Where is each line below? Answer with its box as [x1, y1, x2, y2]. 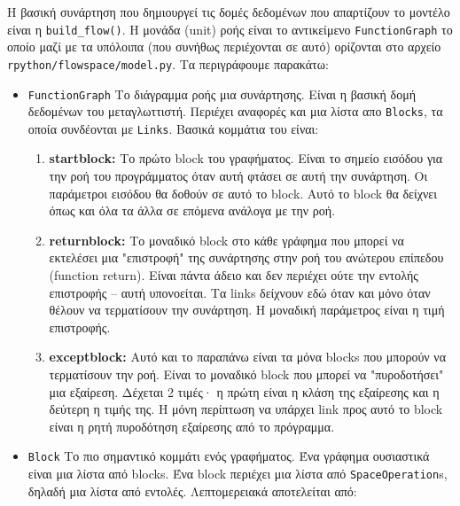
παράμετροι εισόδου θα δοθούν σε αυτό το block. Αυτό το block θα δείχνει [49, 183, 437, 202]
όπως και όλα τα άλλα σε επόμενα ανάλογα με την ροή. [49, 201, 335, 220]
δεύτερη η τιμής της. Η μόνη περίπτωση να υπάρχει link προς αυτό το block [49, 400, 443, 418]
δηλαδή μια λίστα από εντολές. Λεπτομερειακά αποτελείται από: [27, 481, 357, 500]
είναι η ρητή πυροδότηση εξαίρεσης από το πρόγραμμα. [49, 416, 335, 435]
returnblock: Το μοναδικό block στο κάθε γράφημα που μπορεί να [49, 230, 404, 249]
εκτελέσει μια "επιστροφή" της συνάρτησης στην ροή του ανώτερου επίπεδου [49, 248, 444, 267]
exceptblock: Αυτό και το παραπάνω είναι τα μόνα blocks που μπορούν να [49, 347, 446, 366]
